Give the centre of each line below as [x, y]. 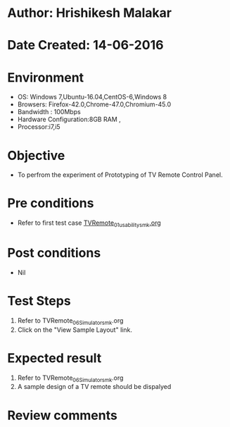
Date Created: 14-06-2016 [85, 45]
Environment [46, 77]
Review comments [62, 415]
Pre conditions [51, 203]
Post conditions [54, 253]
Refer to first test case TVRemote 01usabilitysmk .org [89, 223]
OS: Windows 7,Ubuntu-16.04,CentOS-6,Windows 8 [92, 97]
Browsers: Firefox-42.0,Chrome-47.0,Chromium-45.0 [94, 104]
